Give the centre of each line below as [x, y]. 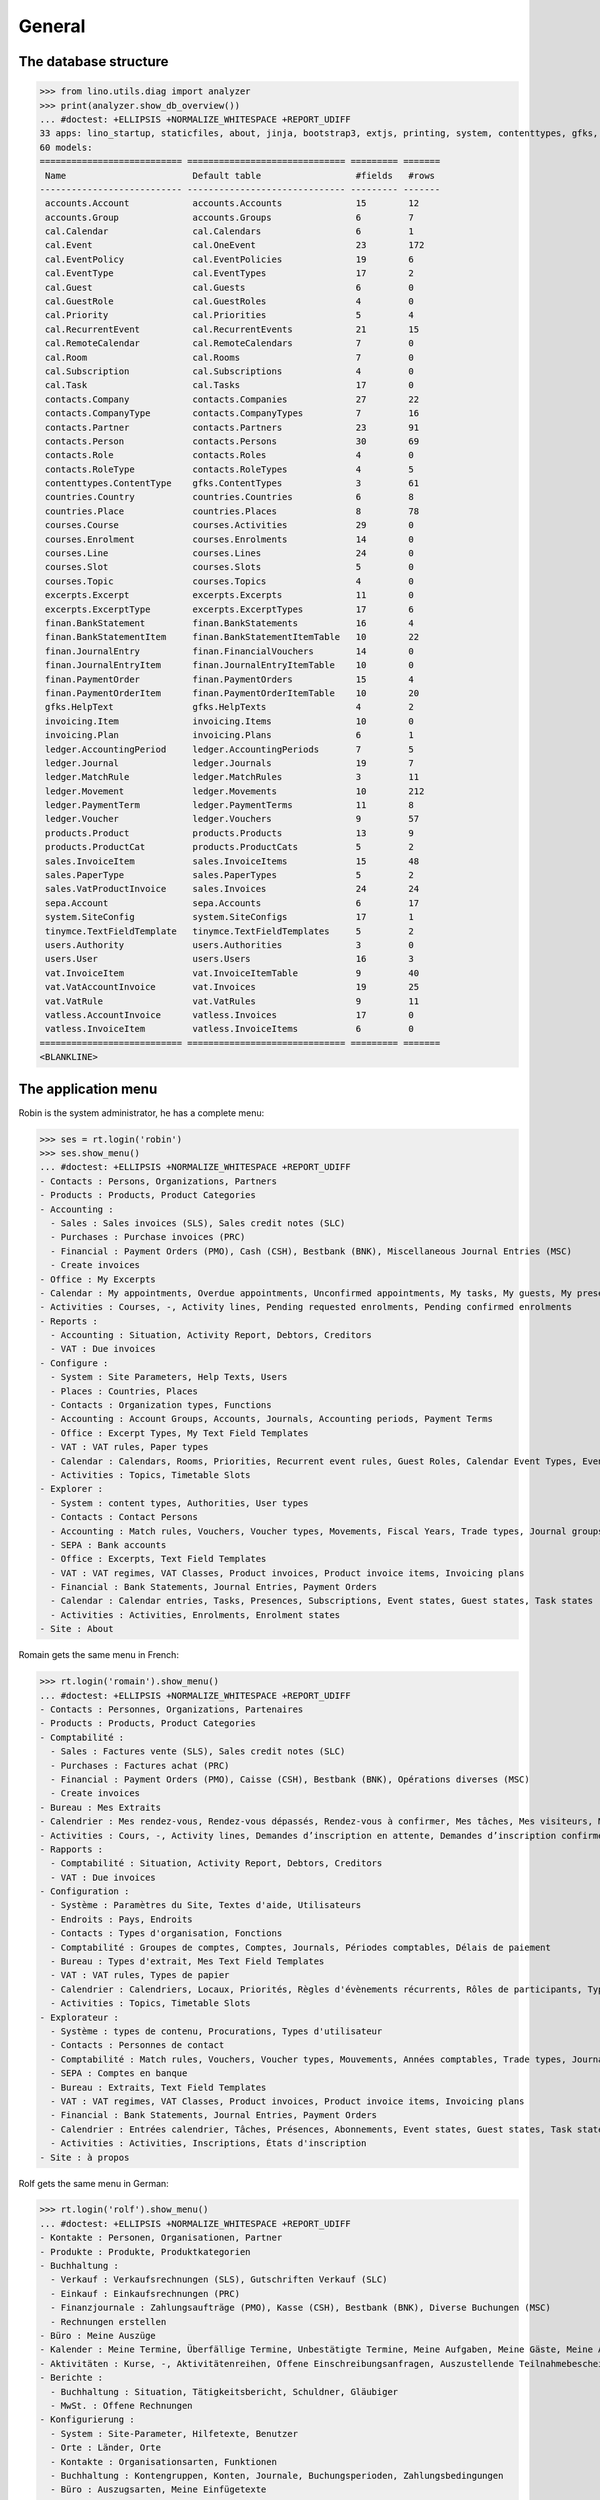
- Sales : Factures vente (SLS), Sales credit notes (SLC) [198, 1751]
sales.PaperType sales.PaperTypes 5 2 [230, 875]
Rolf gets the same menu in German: [93, 2183]
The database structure [93, 61]
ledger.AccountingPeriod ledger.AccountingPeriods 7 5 [230, 749]
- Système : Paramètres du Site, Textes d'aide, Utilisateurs [206, 1905]
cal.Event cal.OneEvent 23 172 [235, 245]
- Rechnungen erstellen [108, 2321]
